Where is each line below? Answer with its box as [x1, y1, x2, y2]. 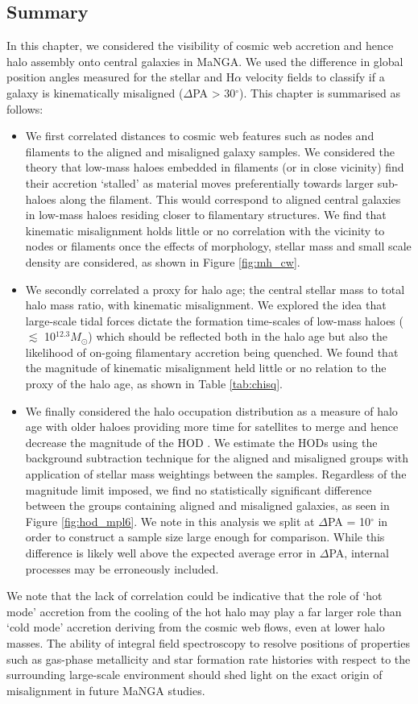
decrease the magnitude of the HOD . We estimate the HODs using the [25, 433, 378, 450]
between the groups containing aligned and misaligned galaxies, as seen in [25, 497, 390, 514]
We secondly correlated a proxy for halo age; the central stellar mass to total [25, 280, 405, 297]
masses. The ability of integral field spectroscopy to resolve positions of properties [6, 634, 410, 651]
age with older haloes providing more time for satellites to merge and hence [25, 418, 399, 435]
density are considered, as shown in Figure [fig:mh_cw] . [25, 253, 300, 270]
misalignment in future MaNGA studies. [6, 681, 205, 698]
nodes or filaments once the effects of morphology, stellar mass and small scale [25, 238, 412, 255]
